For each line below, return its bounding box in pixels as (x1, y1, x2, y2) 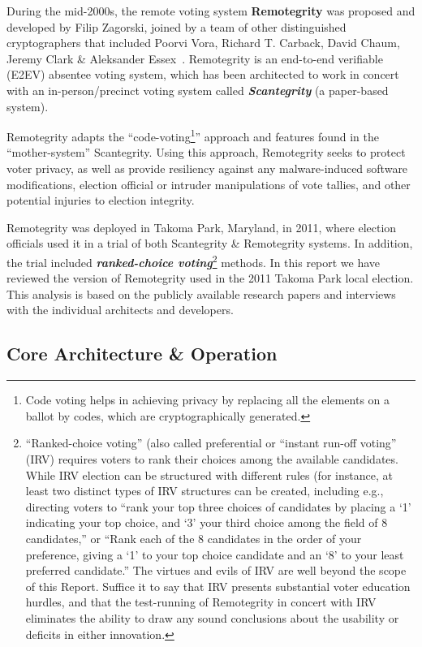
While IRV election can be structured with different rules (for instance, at (25, 466, 393, 483)
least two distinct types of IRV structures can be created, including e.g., (25, 482, 384, 499)
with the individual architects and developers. (6, 301, 234, 318)
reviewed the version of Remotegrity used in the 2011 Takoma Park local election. (6, 270, 414, 287)
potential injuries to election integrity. (6, 192, 195, 209)
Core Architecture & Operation (6, 341, 278, 366)
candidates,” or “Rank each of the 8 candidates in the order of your (25, 529, 362, 546)
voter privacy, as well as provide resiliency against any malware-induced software (6, 160, 408, 176)
